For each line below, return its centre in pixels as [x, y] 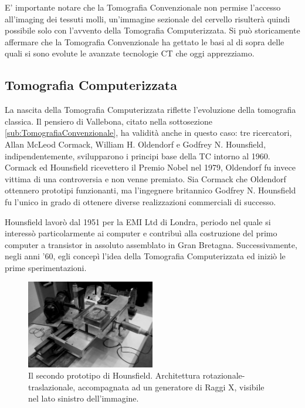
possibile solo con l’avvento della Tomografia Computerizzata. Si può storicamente [152, 30]
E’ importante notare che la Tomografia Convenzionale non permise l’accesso [143, 7]
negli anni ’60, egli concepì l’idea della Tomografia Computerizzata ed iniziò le [145, 256]
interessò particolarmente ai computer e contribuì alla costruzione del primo [141, 233]
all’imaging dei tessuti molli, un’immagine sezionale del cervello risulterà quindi [148, 19]
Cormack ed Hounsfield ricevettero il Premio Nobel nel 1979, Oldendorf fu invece [150, 167]
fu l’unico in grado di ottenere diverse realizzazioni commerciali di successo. [140, 201]
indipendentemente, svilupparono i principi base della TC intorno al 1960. [138, 155]
